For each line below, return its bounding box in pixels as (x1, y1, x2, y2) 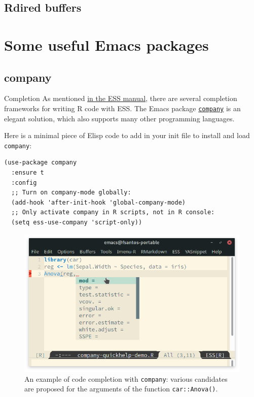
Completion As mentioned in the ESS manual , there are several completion (4, 93, 237, 104)
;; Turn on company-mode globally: (11, 189, 131, 196)
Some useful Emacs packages (4, 34, 209, 55)
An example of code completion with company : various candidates (24, 373, 228, 384)
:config (11, 179, 37, 186)
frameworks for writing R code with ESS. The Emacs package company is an (4, 103, 241, 113)
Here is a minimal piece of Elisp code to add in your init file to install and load (4, 130, 250, 141)
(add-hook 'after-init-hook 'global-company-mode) (11, 198, 186, 206)
